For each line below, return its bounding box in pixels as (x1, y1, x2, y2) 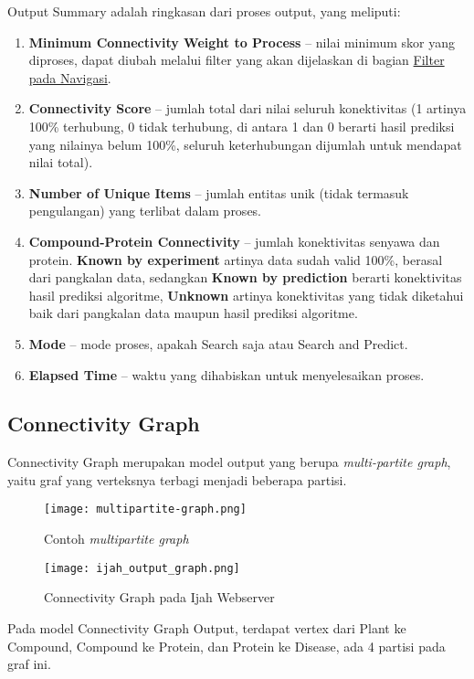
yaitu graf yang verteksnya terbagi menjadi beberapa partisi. (7, 470, 347, 489)
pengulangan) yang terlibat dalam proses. (28, 201, 262, 220)
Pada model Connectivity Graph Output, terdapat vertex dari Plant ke (7, 618, 406, 637)
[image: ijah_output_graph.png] (44, 561, 240, 575)
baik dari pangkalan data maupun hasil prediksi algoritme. (28, 303, 358, 323)
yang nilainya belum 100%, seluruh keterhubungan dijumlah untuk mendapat (28, 134, 462, 154)
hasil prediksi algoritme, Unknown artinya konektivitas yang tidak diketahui (28, 285, 464, 304)
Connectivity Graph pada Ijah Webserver (44, 588, 275, 607)
